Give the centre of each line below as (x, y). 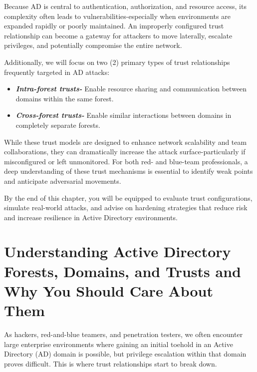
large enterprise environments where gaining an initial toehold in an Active (119, 344)
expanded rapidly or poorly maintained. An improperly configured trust (114, 26)
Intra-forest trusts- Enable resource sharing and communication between (131, 89)
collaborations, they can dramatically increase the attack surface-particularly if (125, 152)
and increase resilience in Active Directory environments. (91, 217)
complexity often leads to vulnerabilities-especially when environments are (117, 16)
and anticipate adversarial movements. (63, 181)
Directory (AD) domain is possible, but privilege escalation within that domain (125, 354)
